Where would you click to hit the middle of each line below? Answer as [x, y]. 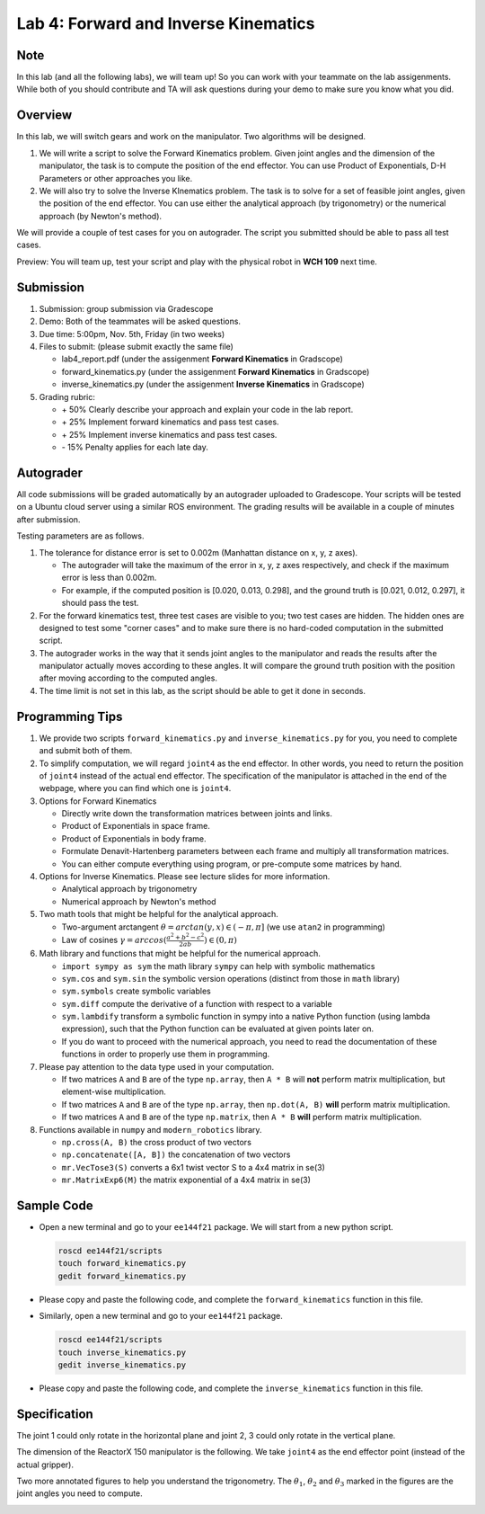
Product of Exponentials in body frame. [134, 838]
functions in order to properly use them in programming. [166, 1054]
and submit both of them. [86, 751]
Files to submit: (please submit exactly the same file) [136, 346]
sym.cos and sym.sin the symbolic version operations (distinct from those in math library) [231, 978]
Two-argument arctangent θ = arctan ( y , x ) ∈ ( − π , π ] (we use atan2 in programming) [224, 927]
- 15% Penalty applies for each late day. [135, 447]
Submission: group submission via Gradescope [126, 308]
